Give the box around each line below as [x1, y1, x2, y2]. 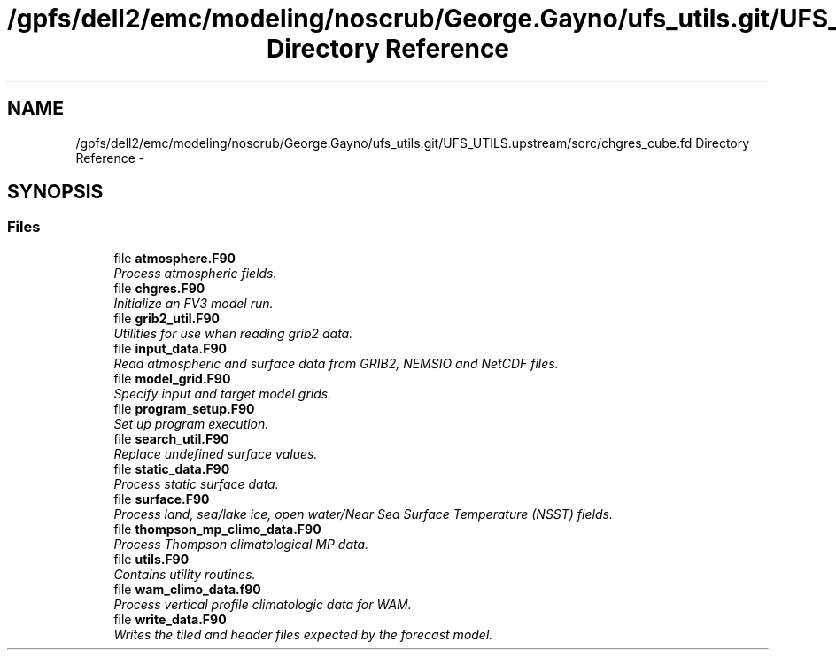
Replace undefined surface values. [113, 445, 318, 461]
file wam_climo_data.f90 [113, 581, 261, 597]
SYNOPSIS [7, 181, 104, 204]
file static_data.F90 [113, 460, 230, 476]
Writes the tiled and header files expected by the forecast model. [113, 626, 493, 642]
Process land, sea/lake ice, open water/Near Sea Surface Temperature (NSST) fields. [113, 506, 613, 522]
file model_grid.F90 [113, 370, 231, 386]
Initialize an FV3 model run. [113, 295, 274, 311]
